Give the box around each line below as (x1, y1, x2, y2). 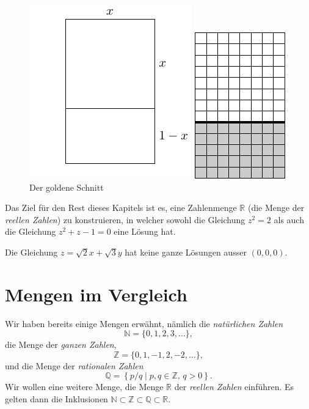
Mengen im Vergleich (5, 281, 187, 306)
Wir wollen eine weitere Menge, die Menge (5, 380, 164, 393)
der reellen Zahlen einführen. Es (174, 380, 294, 393)
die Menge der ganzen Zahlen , (5, 338, 117, 351)
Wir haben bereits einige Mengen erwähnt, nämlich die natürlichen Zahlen (5, 317, 283, 330)
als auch (274, 213, 304, 226)
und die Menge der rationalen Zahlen (5, 359, 144, 372)
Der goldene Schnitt (29, 180, 104, 193)
